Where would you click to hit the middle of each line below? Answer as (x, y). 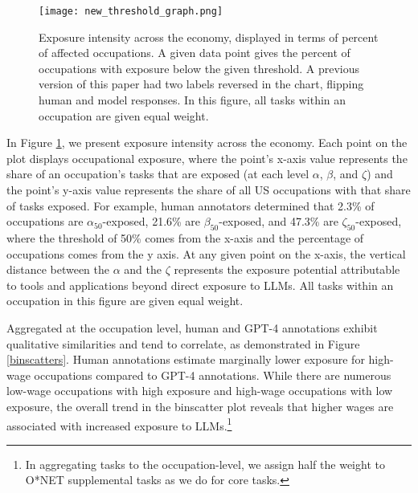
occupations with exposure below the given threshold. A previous (199, 68)
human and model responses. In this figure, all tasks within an (193, 100)
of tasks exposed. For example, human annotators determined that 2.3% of (191, 205)
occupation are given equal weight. (124, 115)
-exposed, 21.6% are (152, 221)
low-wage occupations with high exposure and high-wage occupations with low (200, 391)
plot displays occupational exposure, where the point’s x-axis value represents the (207, 158)
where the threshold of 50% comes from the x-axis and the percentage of (185, 237)
